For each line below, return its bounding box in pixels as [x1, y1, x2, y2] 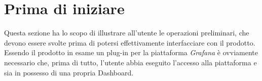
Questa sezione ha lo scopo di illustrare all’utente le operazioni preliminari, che [4, 27, 249, 38]
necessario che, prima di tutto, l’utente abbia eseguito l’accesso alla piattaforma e [4, 57, 257, 67]
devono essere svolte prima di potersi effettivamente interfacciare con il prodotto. [4, 37, 255, 48]
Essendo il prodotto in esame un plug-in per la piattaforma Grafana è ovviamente [4, 47, 258, 58]
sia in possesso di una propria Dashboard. [4, 67, 134, 77]
